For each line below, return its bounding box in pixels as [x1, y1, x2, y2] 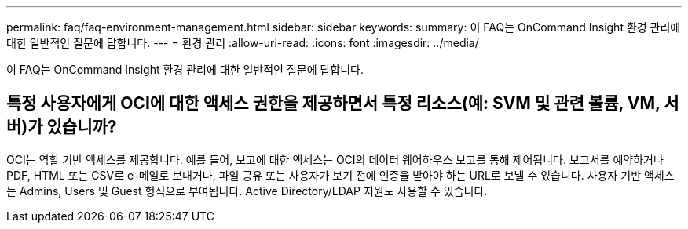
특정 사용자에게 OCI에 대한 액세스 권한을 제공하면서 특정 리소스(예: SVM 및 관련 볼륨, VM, [6, 93, 661, 114]
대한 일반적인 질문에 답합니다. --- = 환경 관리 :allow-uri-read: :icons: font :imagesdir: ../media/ [6, 36, 479, 49]
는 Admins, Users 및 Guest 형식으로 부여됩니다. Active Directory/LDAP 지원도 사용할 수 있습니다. [6, 184, 488, 198]
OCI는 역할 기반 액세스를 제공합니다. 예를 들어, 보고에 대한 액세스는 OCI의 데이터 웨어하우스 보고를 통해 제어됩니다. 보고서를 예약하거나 [6, 152, 664, 166]
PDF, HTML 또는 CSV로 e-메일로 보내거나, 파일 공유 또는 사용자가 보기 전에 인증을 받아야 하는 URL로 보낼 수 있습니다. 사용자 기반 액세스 [6, 168, 675, 182]
